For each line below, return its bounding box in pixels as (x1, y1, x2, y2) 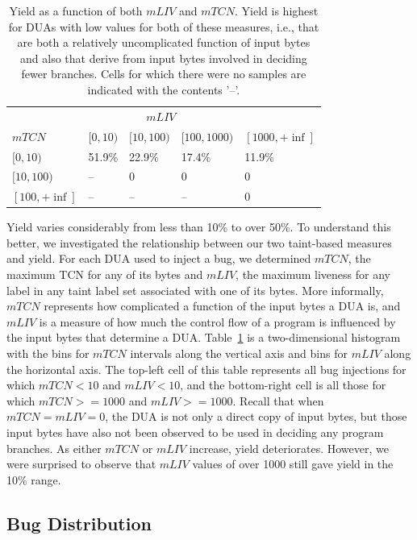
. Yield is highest (235, 2, 319, 19)
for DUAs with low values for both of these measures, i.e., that (8, 18, 319, 35)
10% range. (6, 471, 61, 488)
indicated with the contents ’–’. (87, 81, 240, 98)
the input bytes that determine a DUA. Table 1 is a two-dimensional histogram (6, 329, 401, 346)
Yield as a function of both (9, 2, 143, 19)
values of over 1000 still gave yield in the (192, 455, 394, 472)
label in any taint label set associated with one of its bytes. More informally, (6, 281, 384, 298)
